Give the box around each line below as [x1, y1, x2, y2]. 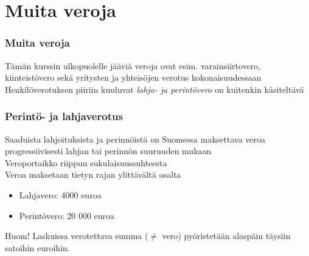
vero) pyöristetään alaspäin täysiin [162, 229, 291, 242]
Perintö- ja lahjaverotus [5, 109, 123, 124]
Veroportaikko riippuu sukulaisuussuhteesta [5, 156, 167, 169]
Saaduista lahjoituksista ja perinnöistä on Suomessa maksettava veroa [5, 132, 266, 145]
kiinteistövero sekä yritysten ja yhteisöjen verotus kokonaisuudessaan [5, 71, 262, 84]
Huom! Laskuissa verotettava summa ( [5, 229, 148, 242]
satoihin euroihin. [5, 241, 70, 254]
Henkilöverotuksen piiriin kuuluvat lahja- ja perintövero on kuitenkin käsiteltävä [5, 83, 304, 95]
